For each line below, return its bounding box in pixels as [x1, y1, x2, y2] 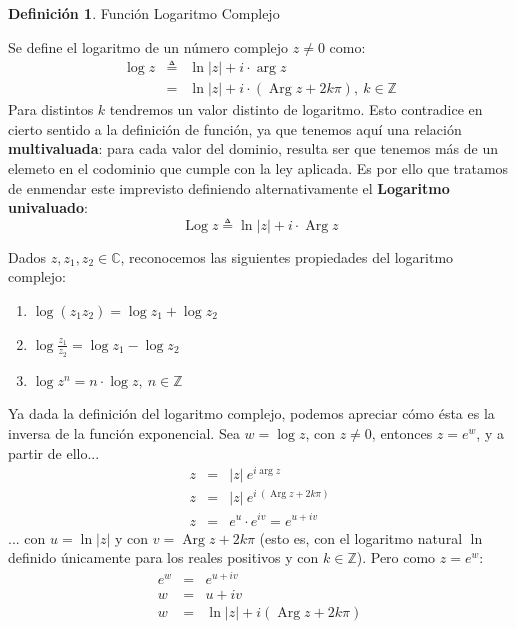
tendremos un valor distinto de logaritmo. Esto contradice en [109, 99, 483, 120]
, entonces [371, 423, 433, 444]
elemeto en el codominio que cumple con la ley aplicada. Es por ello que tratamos [8, 158, 509, 179]
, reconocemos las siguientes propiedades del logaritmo [120, 246, 454, 267]
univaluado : [8, 197, 88, 218]
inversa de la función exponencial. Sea [8, 423, 240, 444]
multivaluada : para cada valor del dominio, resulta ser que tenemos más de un [8, 138, 498, 159]
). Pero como [356, 547, 436, 568]
